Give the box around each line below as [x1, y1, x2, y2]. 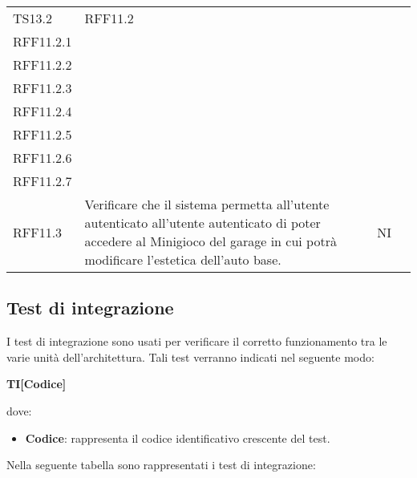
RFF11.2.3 [13, 79, 72, 97]
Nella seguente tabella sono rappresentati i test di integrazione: [6, 456, 316, 473]
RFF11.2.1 [13, 32, 72, 51]
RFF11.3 [13, 222, 63, 241]
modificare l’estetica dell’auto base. [84, 250, 281, 269]
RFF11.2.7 [13, 172, 72, 190]
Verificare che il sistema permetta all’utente [84, 195, 330, 213]
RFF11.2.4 [13, 102, 72, 120]
